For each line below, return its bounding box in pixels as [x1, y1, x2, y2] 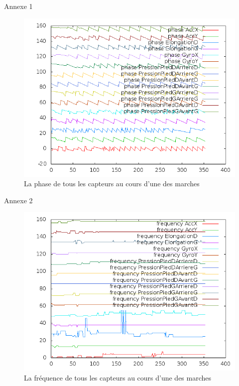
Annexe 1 [4, 1, 33, 11]
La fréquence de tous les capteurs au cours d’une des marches [24, 372, 212, 383]
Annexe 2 [4, 195, 33, 205]
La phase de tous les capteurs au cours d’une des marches [24, 178, 200, 189]
